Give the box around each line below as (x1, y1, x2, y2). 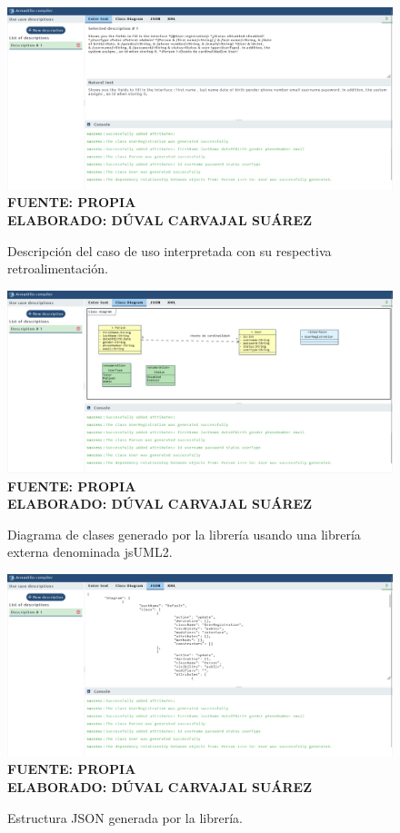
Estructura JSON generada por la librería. (7, 808, 243, 827)
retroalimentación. (7, 259, 108, 278)
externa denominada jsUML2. (7, 542, 173, 561)
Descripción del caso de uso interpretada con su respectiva (7, 241, 332, 260)
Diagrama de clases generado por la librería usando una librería (7, 524, 361, 543)
